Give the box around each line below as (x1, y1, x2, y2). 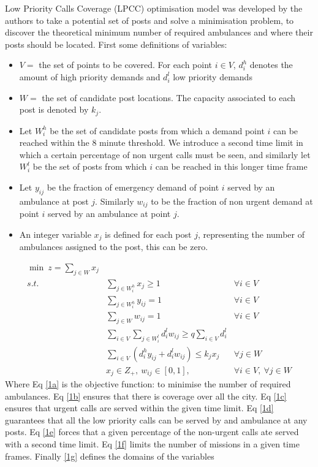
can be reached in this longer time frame (155, 160, 308, 173)
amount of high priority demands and (19, 70, 161, 83)
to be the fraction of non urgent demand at (151, 194, 313, 207)
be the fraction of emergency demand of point (47, 180, 219, 193)
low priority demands (173, 70, 252, 83)
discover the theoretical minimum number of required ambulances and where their (5, 26, 313, 39)
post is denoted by (19, 103, 89, 116)
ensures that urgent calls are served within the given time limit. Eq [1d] (5, 401, 274, 414)
